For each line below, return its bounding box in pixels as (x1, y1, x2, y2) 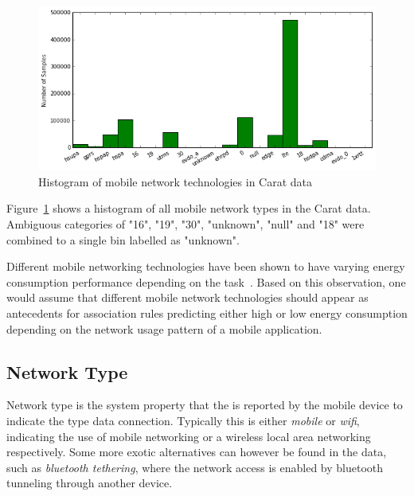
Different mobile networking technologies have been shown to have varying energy (6, 258, 405, 275)
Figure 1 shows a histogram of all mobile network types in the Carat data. (6, 200, 371, 217)
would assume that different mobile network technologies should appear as (6, 289, 369, 306)
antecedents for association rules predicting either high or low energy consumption (6, 305, 408, 322)
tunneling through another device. (6, 475, 173, 491)
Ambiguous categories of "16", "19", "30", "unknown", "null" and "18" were (6, 216, 365, 232)
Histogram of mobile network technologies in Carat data (38, 173, 313, 189)
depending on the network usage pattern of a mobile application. (6, 320, 322, 337)
